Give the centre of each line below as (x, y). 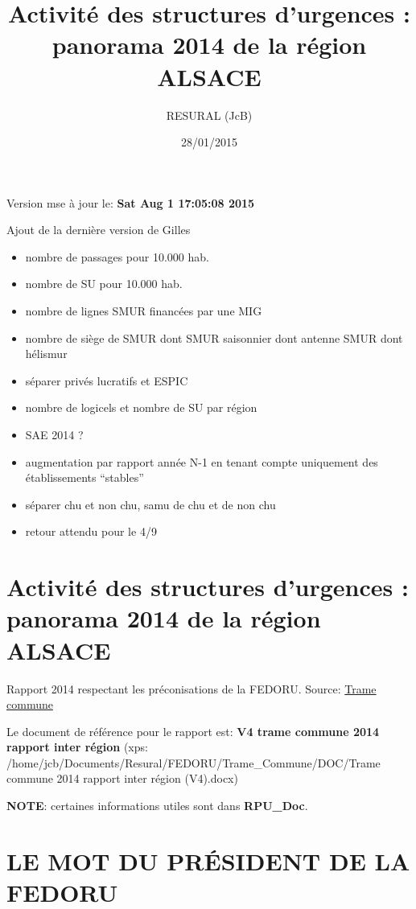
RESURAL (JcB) (209, 115)
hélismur (46, 354)
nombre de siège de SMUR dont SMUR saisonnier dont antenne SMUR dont (214, 337)
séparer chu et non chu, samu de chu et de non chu (150, 504)
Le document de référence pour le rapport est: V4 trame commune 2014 (193, 731)
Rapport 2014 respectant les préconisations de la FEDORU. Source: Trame (192, 688)
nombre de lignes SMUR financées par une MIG (144, 311)
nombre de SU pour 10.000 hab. (104, 284)
